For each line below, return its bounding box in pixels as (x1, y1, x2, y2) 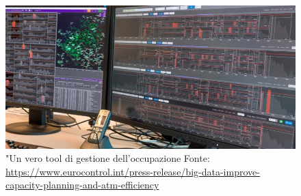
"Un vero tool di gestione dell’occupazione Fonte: (5, 151, 210, 165)
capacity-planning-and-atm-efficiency (5, 178, 159, 192)
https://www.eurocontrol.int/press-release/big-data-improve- (5, 164, 260, 178)
